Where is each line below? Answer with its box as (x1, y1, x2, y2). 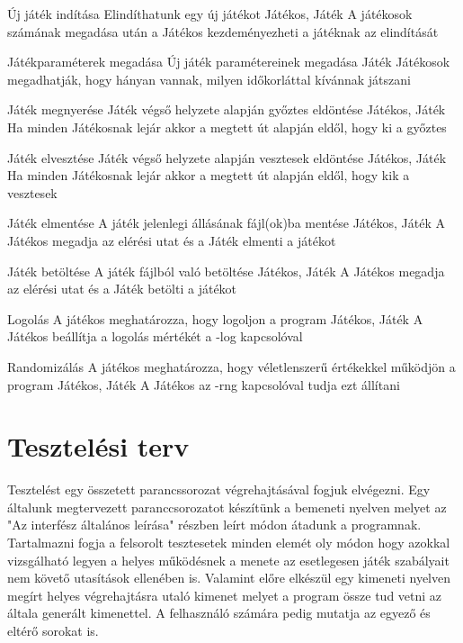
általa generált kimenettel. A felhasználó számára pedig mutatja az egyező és (7, 603, 431, 622)
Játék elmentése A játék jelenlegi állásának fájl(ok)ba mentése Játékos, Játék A (7, 213, 445, 232)
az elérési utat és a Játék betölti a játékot (7, 279, 237, 298)
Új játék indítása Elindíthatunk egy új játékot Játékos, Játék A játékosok (7, 5, 413, 23)
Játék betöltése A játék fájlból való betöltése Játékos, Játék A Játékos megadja (7, 261, 445, 280)
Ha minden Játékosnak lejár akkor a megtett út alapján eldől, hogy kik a (7, 166, 410, 185)
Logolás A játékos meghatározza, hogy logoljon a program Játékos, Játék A (7, 309, 423, 328)
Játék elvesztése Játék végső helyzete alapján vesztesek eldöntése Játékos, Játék (7, 148, 447, 167)
